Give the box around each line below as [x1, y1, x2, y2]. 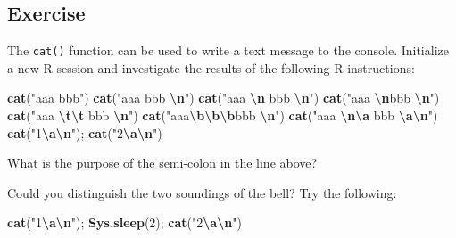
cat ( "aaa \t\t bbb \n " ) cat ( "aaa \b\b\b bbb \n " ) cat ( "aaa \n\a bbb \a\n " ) [7, 106, 438, 125]
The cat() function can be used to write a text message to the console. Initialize [7, 41, 449, 60]
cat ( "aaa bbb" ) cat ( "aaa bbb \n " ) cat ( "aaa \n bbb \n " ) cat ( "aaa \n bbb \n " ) [7, 88, 440, 107]
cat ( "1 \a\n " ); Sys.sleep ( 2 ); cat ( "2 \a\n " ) [7, 213, 242, 232]
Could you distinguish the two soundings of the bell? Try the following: [7, 183, 397, 201]
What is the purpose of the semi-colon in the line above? [7, 153, 318, 172]
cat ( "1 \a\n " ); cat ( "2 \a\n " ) [7, 123, 162, 142]
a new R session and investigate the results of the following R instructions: [7, 58, 415, 77]
